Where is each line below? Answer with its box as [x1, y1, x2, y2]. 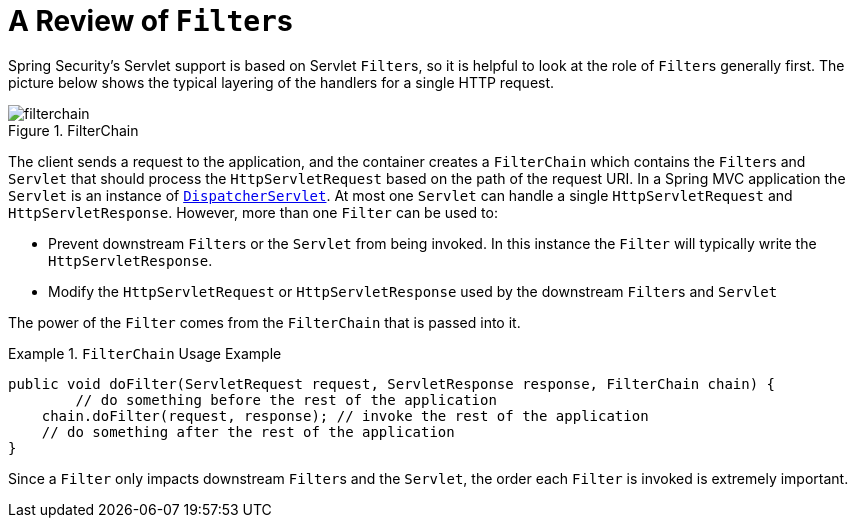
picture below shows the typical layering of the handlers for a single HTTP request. [8, 73, 555, 91]
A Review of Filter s [8, 4, 293, 38]
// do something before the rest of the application [75, 391, 497, 408]
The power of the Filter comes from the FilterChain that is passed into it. [8, 313, 521, 331]
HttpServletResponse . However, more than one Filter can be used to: [8, 203, 498, 221]
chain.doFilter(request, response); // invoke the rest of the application [41, 407, 649, 424]
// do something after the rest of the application [41, 423, 455, 440]
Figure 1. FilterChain [8, 121, 139, 139]
